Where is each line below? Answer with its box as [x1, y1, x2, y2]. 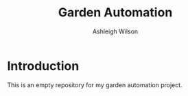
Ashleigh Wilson [92, 27, 139, 35]
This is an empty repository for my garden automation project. [7, 80, 183, 89]
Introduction [7, 58, 80, 74]
